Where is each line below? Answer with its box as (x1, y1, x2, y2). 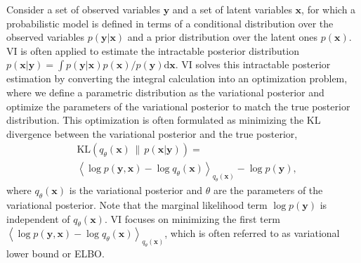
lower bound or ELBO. (6, 246, 105, 261)
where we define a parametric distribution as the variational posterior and (6, 84, 324, 99)
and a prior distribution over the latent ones (127, 30, 318, 44)
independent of (6, 211, 70, 226)
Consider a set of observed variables (6, 2, 160, 16)
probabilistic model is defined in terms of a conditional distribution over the (6, 15, 334, 30)
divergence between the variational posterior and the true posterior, (6, 126, 298, 141)
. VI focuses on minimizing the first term (104, 211, 280, 226)
